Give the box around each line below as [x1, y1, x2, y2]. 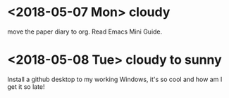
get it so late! [7, 82, 45, 91]
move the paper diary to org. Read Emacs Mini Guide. [7, 27, 163, 36]
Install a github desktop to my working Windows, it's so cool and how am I [7, 75, 223, 83]
